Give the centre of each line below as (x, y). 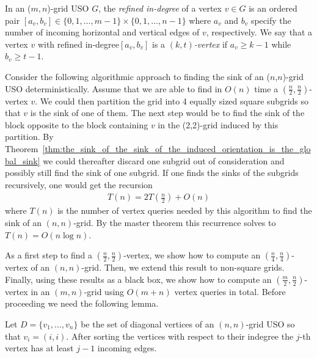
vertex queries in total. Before (230, 291)
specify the (271, 20)
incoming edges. (127, 348)
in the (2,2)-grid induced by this (218, 124)
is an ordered (273, 8)
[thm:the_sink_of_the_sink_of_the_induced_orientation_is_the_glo (177, 148)
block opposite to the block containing (77, 124)
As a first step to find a (49, 255)
